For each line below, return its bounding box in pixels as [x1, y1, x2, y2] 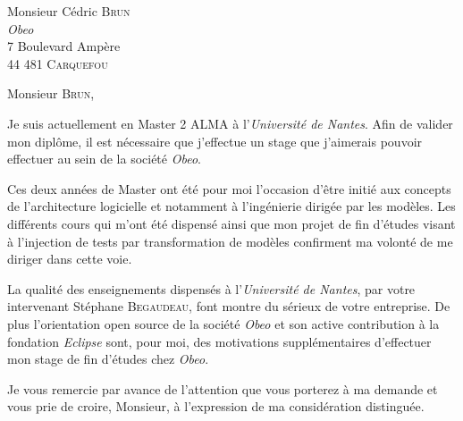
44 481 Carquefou [7, 54, 108, 72]
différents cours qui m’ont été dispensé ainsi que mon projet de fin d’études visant [7, 214, 456, 232]
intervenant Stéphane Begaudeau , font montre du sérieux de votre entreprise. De [7, 297, 450, 316]
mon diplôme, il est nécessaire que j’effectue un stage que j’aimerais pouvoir [7, 131, 423, 150]
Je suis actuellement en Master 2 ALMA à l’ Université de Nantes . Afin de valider [7, 114, 453, 132]
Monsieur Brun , [7, 84, 95, 103]
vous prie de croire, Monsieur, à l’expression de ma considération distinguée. [7, 397, 425, 416]
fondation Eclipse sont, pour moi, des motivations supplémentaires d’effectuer [7, 332, 432, 350]
